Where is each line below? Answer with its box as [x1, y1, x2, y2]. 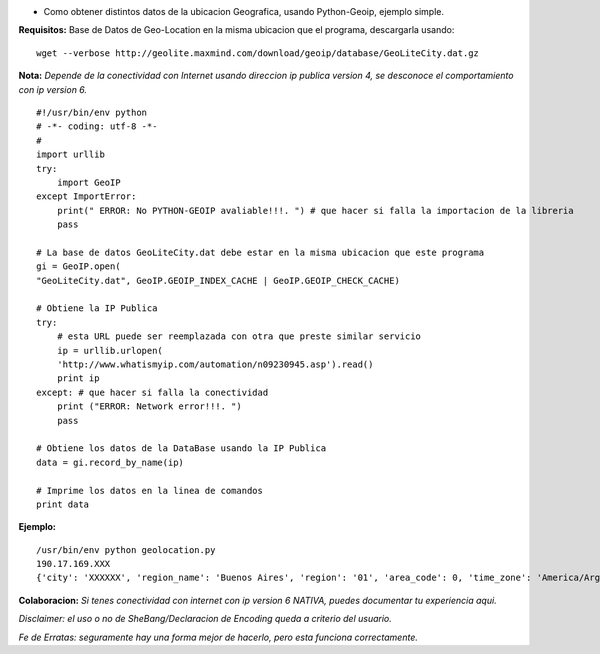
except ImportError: [36, 191, 137, 202]
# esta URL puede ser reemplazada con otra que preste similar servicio [56, 331, 422, 342]
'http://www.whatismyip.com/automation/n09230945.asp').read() [56, 358, 374, 370]
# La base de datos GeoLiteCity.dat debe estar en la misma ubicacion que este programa [36, 246, 485, 258]
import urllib [36, 149, 105, 160]
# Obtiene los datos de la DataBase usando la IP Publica [36, 443, 327, 454]
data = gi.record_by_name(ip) [36, 456, 185, 468]
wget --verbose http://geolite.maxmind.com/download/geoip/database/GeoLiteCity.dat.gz [36, 47, 480, 59]
